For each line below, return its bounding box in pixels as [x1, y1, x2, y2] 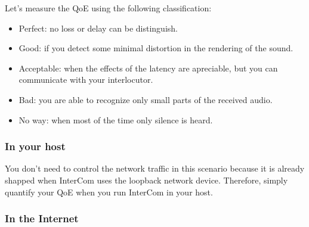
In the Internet [5, 211, 79, 226]
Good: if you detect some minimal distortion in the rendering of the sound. [18, 42, 293, 54]
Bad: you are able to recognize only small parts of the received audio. [18, 93, 273, 105]
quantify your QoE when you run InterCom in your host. [5, 185, 213, 198]
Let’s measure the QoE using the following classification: [5, 2, 212, 14]
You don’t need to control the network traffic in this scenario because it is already [5, 162, 305, 175]
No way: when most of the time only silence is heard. [18, 113, 213, 126]
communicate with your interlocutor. [18, 73, 153, 86]
